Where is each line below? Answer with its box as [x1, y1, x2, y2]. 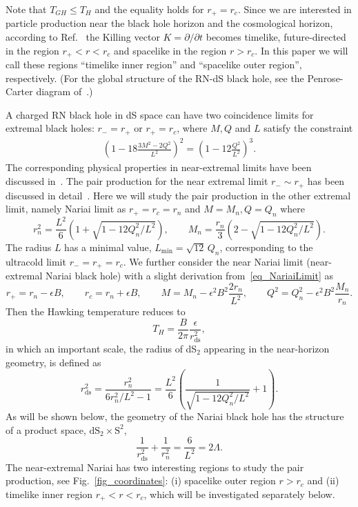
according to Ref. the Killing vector [6, 30, 160, 44]
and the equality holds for [95, 2, 204, 16]
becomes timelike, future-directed [206, 30, 346, 44]
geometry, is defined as [6, 355, 101, 369]
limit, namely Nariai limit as [6, 201, 126, 216]
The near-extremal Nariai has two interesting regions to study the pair [6, 459, 304, 474]
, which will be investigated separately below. [143, 486, 335, 501]
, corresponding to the [219, 239, 313, 254]
